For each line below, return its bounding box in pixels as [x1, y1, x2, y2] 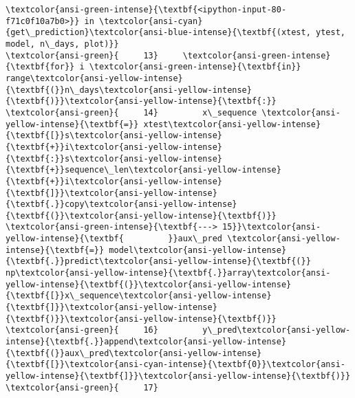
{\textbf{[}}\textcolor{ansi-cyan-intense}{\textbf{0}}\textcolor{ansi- [6, 360, 345, 370]
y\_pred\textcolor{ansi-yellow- [202, 325, 351, 335]
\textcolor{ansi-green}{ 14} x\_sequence [6, 107, 257, 118]
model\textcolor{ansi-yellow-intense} [109, 245, 287, 255]
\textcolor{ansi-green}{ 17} [6, 382, 158, 393]
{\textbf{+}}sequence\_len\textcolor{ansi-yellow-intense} [6, 165, 281, 175]
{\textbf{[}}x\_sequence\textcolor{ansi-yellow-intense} [6, 291, 272, 301]
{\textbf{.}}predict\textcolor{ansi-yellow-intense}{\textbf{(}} [6, 256, 311, 267]
